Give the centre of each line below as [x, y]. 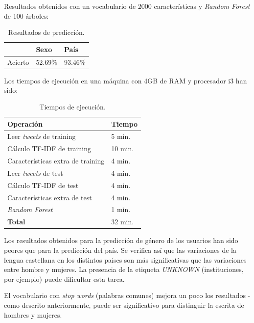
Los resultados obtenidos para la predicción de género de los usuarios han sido [121, 240]
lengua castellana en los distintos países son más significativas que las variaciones [125, 259]
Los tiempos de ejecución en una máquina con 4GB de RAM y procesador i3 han [126, 80]
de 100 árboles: [26, 15]
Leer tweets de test [35, 173]
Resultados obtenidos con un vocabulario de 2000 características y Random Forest [127, 6]
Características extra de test [50, 197]
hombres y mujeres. [33, 314]
